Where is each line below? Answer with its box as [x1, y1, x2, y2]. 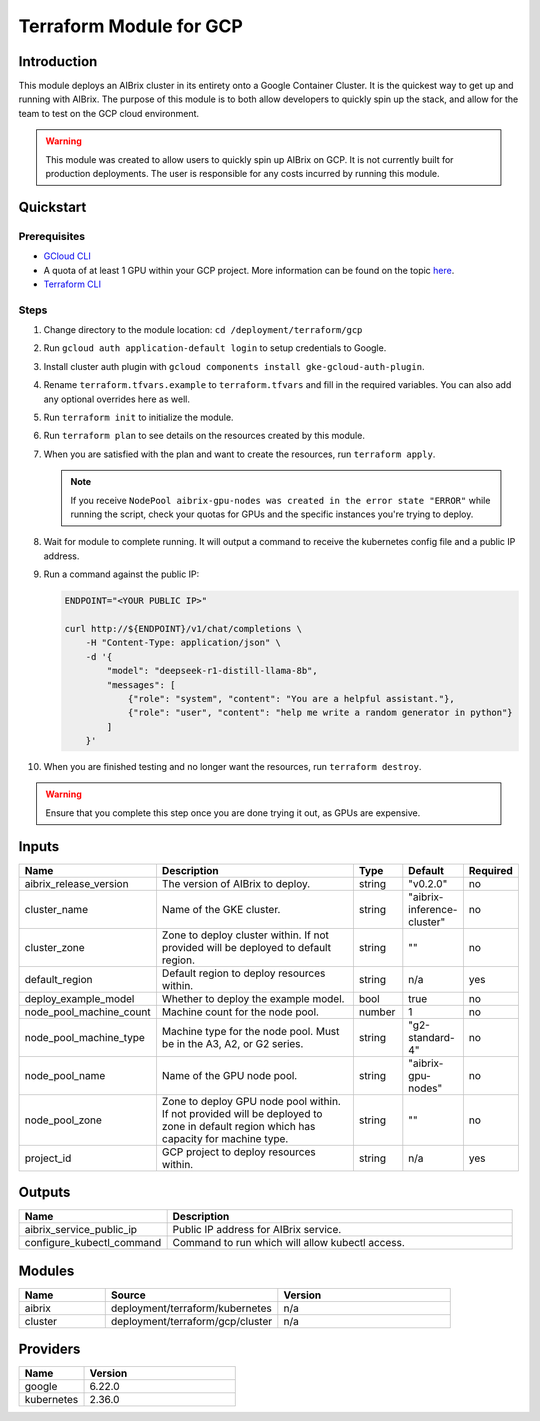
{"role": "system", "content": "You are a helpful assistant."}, [127, 693, 455, 704]
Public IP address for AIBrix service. [172, 1223, 342, 1237]
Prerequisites [18, 229, 85, 243]
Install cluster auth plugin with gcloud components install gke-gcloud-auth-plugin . [43, 360, 425, 372]
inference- [408, 902, 458, 916]
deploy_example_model [24, 991, 135, 1005]
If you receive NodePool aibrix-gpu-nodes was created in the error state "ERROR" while [70, 494, 491, 506]
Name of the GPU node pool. [161, 1068, 298, 1082]
